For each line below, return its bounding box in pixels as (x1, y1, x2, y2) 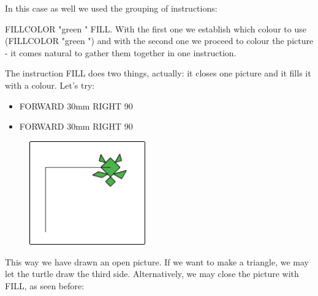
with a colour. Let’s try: (5, 78, 95, 91)
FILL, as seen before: (5, 279, 85, 292)
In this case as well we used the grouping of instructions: (5, 2, 218, 14)
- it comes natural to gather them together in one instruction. (5, 46, 237, 59)
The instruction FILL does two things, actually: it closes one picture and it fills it (5, 67, 311, 80)
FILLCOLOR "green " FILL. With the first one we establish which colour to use (5, 22, 306, 35)
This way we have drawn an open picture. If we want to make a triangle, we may (5, 255, 309, 268)
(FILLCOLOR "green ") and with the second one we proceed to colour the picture (5, 34, 314, 47)
